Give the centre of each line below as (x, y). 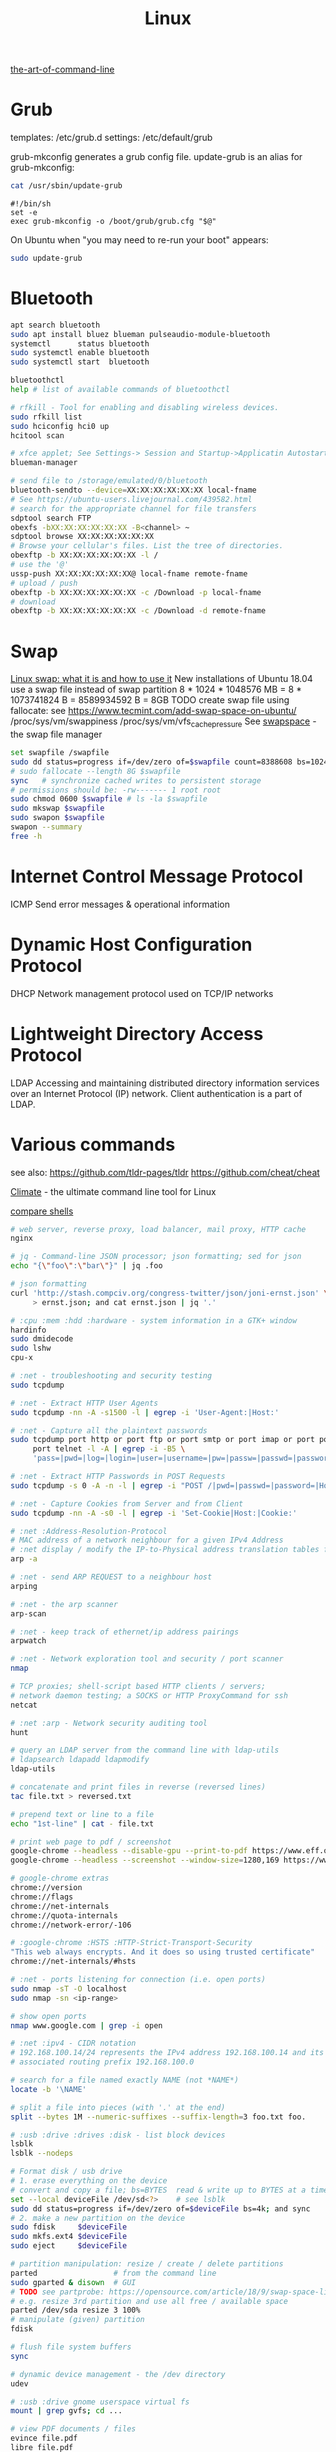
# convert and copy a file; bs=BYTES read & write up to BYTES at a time (169, 2190)
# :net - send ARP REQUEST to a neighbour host (111, 1577)
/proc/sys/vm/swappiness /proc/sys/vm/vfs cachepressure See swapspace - (163, 722)
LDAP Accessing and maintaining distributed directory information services (165, 1083)
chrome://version (46, 1888)
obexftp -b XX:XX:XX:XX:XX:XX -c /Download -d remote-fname (138, 611)
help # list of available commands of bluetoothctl (120, 390)
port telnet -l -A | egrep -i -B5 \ (109, 1449)
